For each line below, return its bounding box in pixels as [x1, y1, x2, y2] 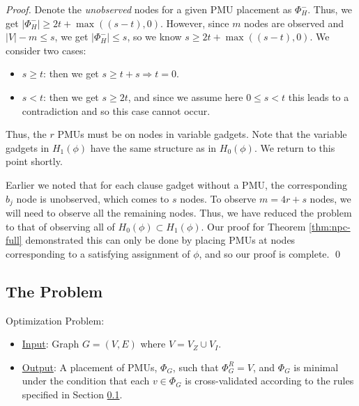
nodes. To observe [180, 191, 257, 205]
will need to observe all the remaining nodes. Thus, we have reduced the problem [6, 205, 352, 219]
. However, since [160, 15, 229, 30]
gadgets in [6, 140, 49, 155]
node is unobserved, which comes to [16, 191, 169, 205]
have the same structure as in [90, 140, 217, 155]
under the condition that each [22, 373, 150, 388]
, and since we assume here [128, 89, 243, 104]
